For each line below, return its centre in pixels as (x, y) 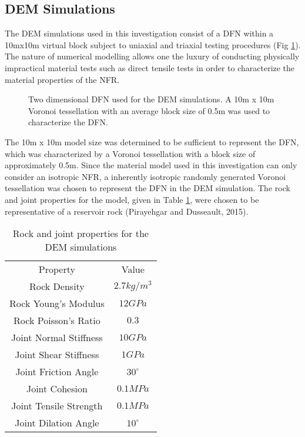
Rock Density (57, 286)
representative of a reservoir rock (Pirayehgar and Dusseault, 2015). (127, 211)
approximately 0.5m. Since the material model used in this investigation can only (151, 165)
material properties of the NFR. (62, 79)
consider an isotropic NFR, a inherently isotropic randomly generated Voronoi (145, 176)
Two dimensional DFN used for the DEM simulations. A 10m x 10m (151, 99)
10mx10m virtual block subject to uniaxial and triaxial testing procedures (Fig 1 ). (153, 44)
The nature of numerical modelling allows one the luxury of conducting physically (152, 56)
